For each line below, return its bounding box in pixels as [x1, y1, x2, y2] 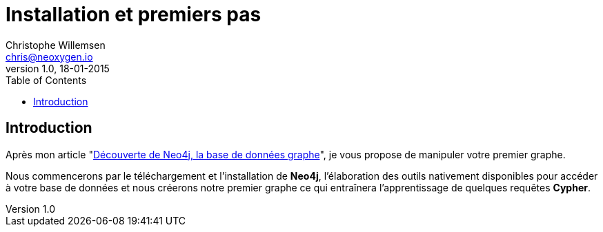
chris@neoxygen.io [6, 50, 93, 63]
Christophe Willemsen [6, 39, 106, 51]
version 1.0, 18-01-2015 [6, 62, 110, 74]
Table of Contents [6, 74, 87, 86]
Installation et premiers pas [6, 3, 261, 26]
